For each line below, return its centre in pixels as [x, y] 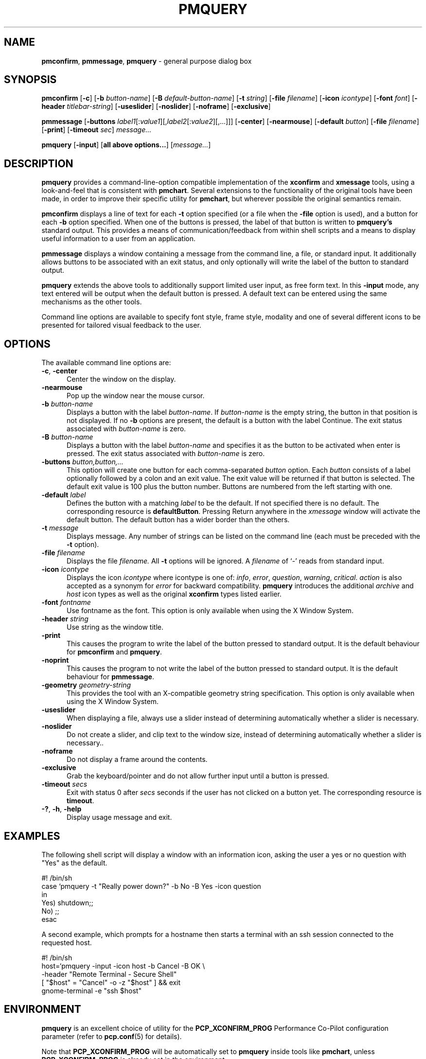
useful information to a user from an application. [118, 239]
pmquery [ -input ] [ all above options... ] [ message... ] [126, 145]
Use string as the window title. [115, 627]
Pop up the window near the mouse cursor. [136, 396]
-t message [60, 528]
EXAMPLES [32, 836]
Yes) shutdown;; [67, 902]
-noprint [55, 660]
